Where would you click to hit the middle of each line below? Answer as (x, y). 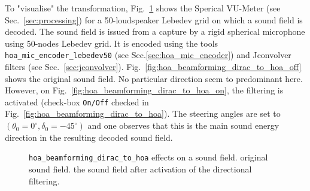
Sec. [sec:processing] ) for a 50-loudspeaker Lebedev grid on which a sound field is (154, 19)
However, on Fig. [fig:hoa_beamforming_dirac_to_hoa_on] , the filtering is (144, 90)
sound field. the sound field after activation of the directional (140, 169)
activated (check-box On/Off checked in (77, 101)
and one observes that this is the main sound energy (183, 125)
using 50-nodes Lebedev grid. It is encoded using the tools (112, 43)
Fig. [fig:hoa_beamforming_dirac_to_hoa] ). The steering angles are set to (143, 113)
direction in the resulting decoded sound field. (89, 137)
